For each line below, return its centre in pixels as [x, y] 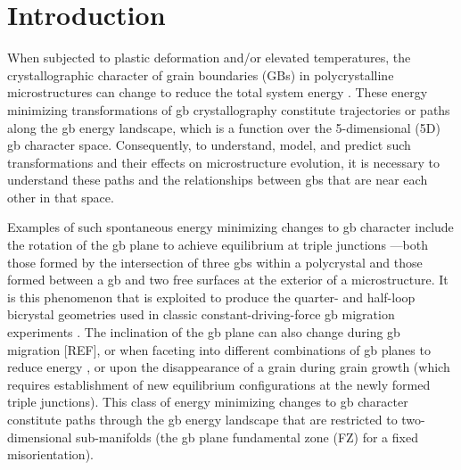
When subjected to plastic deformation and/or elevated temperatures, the [209, 58]
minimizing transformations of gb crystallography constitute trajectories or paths [229, 109]
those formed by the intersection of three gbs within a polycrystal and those [215, 262]
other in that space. [61, 197]
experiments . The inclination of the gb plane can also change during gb [204, 332]
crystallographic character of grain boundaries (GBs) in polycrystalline [201, 74]
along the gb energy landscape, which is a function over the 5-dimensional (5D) [224, 127]
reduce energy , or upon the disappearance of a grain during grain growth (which [229, 367]
